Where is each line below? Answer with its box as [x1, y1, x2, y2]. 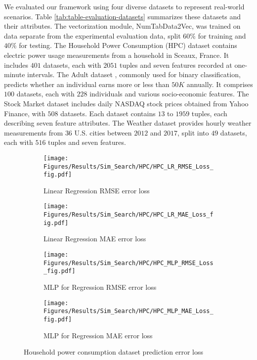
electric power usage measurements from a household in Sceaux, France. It [4, 49, 229, 60]
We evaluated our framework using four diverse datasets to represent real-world [4, 1, 245, 11]
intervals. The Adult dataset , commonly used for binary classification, [27, 69, 241, 80]
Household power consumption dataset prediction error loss [24, 347, 204, 357]
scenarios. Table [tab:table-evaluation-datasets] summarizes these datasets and [4, 11, 241, 21]
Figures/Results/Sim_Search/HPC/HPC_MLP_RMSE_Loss [43, 259, 214, 267]
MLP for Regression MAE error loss [43, 330, 153, 340]
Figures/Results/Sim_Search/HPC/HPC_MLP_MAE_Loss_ [43, 308, 214, 315]
